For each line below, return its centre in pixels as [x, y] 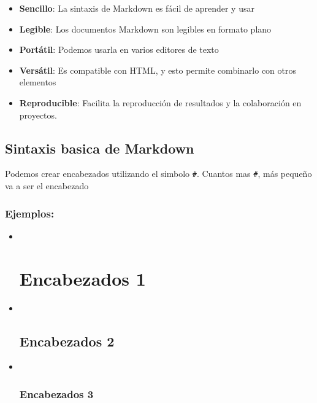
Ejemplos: [30, 213]
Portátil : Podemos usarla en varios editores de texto [119, 49]
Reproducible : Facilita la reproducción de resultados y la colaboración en [160, 102]
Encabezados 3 [56, 393]
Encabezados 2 [67, 341]
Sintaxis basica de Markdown [100, 148]
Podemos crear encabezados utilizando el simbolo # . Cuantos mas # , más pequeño [158, 174]
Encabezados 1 [82, 278]
